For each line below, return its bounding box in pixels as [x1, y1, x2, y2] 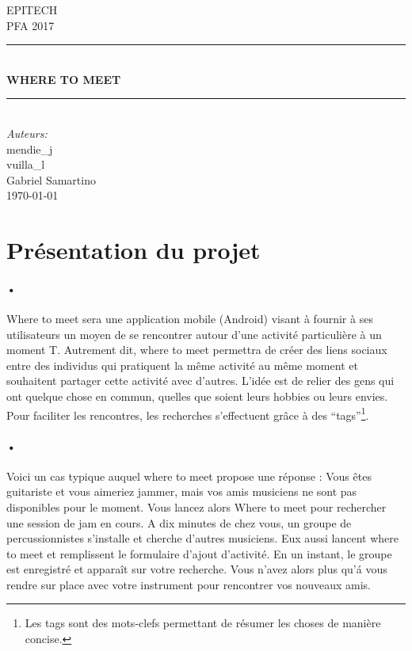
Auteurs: [6, 124, 48, 141]
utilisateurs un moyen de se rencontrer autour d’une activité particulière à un [6, 325, 382, 342]
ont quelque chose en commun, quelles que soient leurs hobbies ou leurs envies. [6, 388, 388, 405]
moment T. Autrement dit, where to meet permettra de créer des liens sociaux [6, 341, 387, 358]
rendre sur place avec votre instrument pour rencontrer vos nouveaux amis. [6, 576, 371, 592]
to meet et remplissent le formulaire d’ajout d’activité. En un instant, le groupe [6, 545, 392, 562]
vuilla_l [6, 156, 45, 173]
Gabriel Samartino [6, 171, 96, 188]
